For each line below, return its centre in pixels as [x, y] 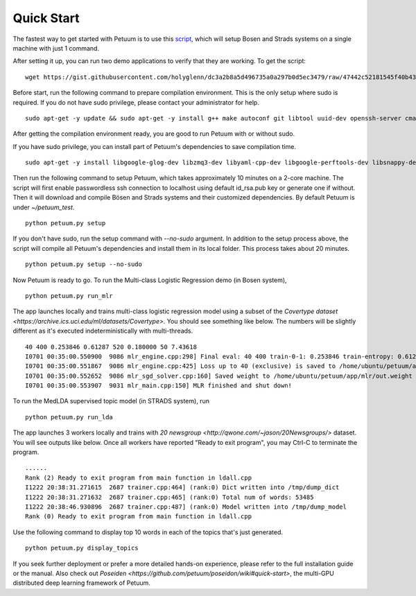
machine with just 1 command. [56, 48]
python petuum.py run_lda [69, 417]
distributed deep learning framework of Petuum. [81, 583]
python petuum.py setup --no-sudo [84, 264]
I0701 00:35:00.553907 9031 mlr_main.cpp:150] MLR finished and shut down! [159, 386]
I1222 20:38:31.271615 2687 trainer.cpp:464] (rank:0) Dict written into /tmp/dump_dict [182, 488]
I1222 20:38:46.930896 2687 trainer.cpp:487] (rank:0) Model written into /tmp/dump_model [186, 507]
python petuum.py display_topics [82, 548]
